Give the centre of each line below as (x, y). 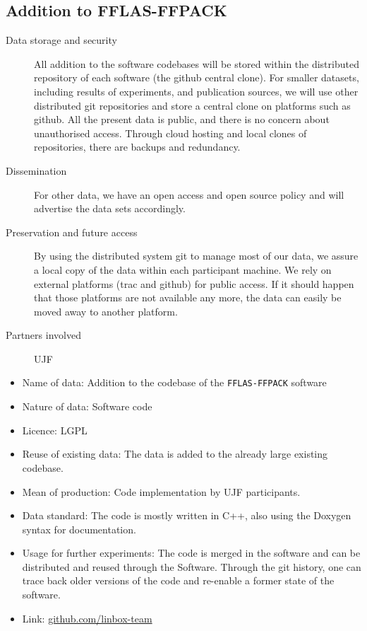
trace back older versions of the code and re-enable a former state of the (178, 580)
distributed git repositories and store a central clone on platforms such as (192, 105)
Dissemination (36, 170)
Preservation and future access (72, 232)
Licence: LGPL (55, 430)
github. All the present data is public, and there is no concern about (182, 119)
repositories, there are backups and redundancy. (137, 147)
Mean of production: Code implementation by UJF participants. (161, 491)
